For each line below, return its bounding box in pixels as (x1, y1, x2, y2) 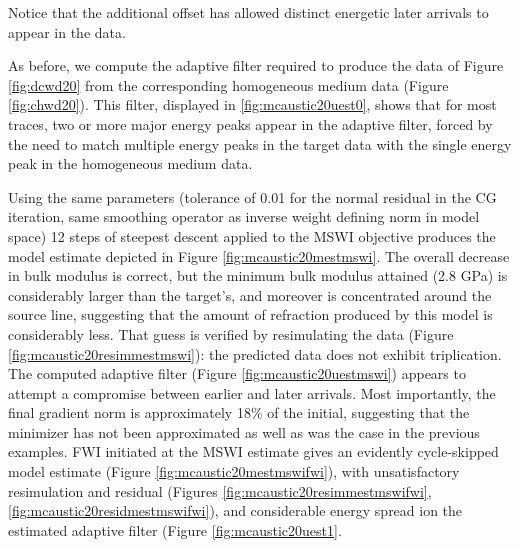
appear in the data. (8, 21, 126, 42)
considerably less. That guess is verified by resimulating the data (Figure (8, 323, 454, 344)
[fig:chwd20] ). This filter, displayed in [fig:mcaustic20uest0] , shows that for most (8, 94, 497, 115)
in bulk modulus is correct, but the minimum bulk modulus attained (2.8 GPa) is (8, 265, 508, 286)
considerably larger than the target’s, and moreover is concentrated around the (8, 284, 492, 305)
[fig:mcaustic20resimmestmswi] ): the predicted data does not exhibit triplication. (8, 343, 502, 364)
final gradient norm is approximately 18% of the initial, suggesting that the (8, 402, 470, 423)
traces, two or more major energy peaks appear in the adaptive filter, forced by (8, 113, 493, 134)
